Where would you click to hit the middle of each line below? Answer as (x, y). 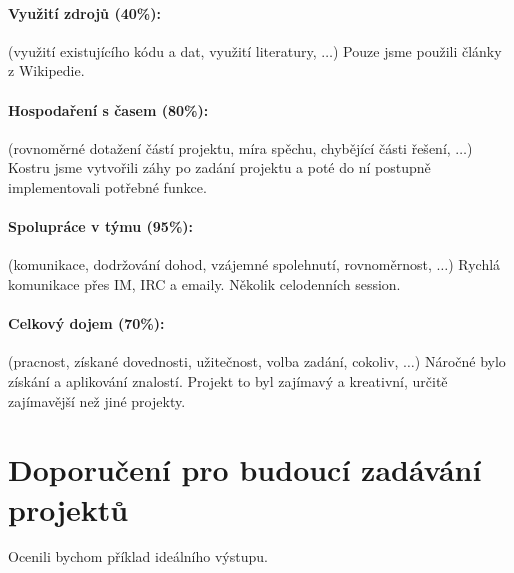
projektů (68, 508)
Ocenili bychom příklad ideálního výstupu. (138, 556)
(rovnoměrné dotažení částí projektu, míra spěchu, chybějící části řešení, (229, 147)
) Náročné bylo (460, 361)
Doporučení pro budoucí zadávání (245, 469)
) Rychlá (474, 264)
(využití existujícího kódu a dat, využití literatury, (162, 50)
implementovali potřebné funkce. (107, 186)
